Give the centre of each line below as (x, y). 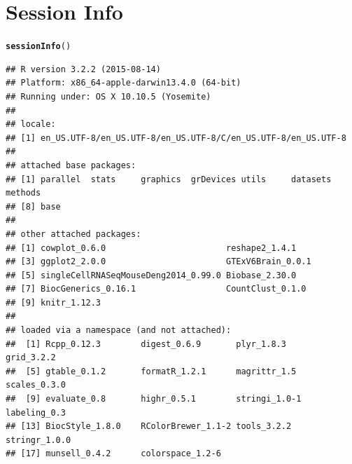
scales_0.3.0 (36, 385)
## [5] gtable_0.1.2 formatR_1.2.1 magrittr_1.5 (151, 371)
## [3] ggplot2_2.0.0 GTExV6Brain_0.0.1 (159, 262)
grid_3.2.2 (31, 358)
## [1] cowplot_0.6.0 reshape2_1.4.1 (151, 248)
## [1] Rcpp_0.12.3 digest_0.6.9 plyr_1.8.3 (146, 344)
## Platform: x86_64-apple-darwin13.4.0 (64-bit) (124, 83)
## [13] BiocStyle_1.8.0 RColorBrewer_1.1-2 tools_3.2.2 (149, 427)
